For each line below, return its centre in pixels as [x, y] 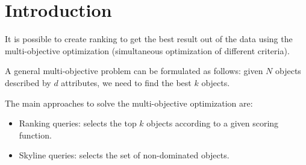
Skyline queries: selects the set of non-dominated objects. [124, 155]
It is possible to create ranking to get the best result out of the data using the [149, 39]
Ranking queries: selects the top [78, 123]
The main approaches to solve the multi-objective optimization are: [129, 103]
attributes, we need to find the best [126, 82]
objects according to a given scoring [213, 123]
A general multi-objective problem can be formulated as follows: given [134, 71]
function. [35, 135]
